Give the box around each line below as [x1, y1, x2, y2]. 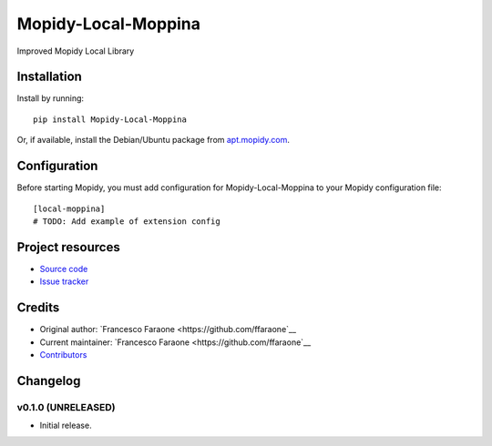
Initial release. [39, 420, 92, 431]
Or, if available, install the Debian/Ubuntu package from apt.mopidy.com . [16, 135, 291, 146]
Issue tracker [39, 276, 89, 287]
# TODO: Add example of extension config [33, 216, 220, 227]
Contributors [39, 349, 87, 360]
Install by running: [16, 93, 85, 104]
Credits [16, 300, 60, 316]
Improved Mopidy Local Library [16, 46, 135, 56]
